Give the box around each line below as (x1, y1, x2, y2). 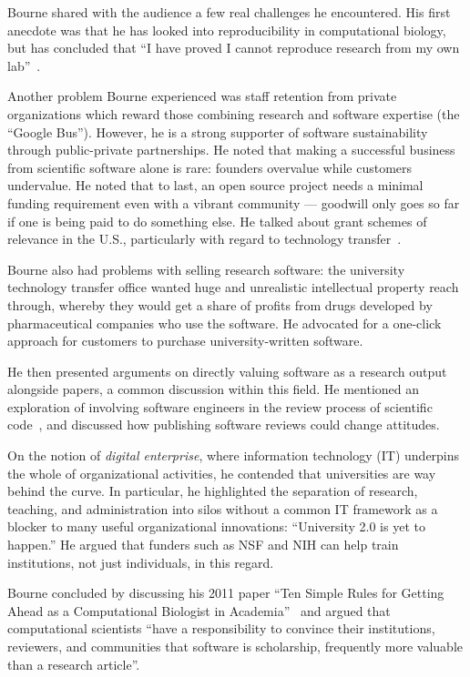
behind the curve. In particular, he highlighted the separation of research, (7, 481, 418, 500)
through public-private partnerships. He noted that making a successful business (7, 140, 455, 159)
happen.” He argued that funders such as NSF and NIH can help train (7, 535, 399, 554)
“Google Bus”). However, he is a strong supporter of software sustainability (7, 122, 428, 141)
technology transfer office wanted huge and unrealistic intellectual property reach (7, 278, 459, 297)
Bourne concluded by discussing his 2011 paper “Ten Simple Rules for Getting (7, 583, 444, 602)
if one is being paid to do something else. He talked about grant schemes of (7, 211, 427, 230)
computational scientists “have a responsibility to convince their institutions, (7, 619, 435, 638)
